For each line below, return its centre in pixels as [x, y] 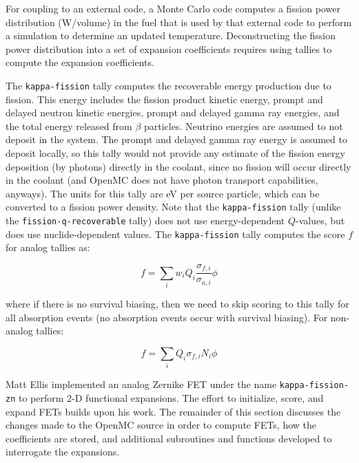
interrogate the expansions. [63, 452]
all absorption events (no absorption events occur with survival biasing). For [167, 317]
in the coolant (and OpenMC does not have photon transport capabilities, [162, 180]
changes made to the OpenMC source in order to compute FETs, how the [161, 425]
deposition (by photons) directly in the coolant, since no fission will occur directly [178, 166]
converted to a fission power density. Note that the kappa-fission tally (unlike [173, 207]
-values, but [320, 220]
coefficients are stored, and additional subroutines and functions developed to [169, 438]
